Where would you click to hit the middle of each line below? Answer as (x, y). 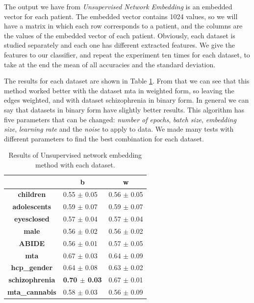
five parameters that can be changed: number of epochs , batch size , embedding (120, 119)
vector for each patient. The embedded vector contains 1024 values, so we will (121, 16)
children (32, 194)
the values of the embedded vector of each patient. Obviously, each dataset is (120, 35)
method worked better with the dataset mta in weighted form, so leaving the (119, 90)
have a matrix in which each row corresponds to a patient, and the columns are (123, 26)
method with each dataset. (75, 164)
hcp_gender (32, 267)
